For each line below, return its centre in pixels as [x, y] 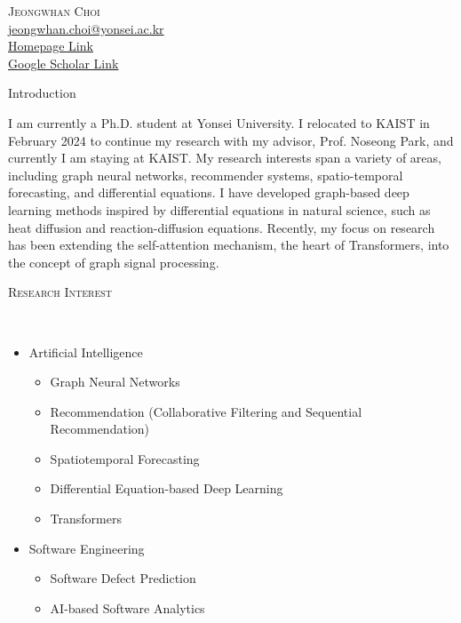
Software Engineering [87, 548]
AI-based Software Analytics [127, 607]
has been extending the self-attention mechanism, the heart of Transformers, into [229, 245]
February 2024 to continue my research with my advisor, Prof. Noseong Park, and [231, 140]
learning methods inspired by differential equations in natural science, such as [219, 209]
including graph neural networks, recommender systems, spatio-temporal [206, 175]
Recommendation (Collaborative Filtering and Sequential [206, 411]
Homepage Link [51, 46]
